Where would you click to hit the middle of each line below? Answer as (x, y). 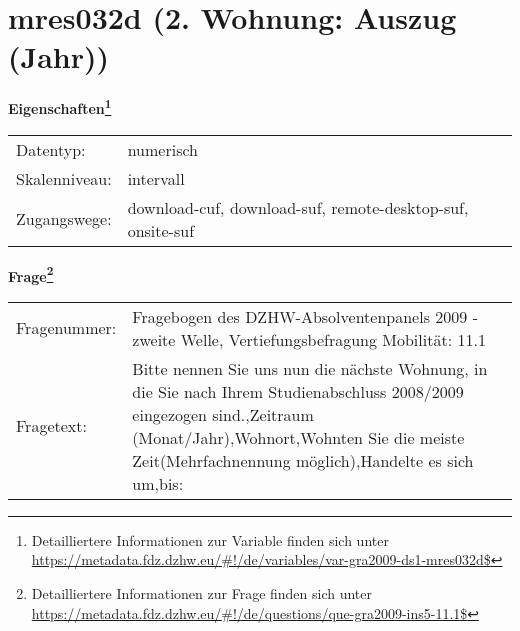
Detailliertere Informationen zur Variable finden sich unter (210, 539)
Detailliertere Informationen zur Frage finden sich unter (202, 593)
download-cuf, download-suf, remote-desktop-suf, (298, 207)
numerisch (162, 149)
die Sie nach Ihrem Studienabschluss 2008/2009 (298, 391)
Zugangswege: (64, 219)
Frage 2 (31, 274)
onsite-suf (161, 230)
